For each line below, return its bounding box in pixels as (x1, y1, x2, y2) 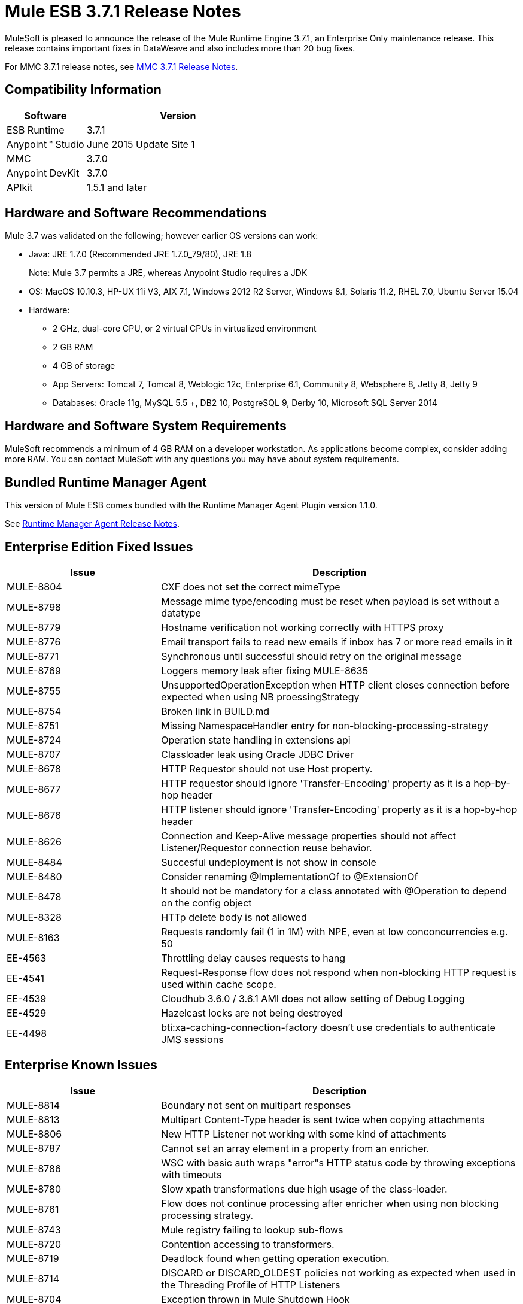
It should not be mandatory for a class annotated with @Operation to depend (161, 884, 507, 897)
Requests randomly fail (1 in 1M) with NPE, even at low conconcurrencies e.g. (161, 925, 508, 938)
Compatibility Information (5, 82, 162, 98)
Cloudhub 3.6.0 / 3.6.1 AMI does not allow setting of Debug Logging (161, 992, 465, 1005)
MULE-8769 (7, 664, 61, 677)
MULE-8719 (7, 1252, 59, 1264)
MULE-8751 (7, 719, 59, 732)
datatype (161, 606, 201, 619)
